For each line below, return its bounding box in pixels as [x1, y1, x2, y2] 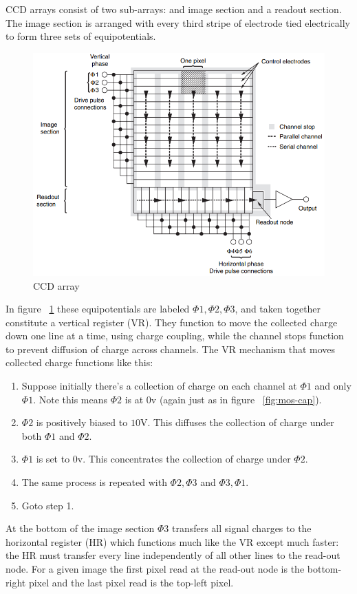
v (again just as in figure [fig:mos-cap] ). [151, 392, 322, 406]
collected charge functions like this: [6, 355, 153, 370]
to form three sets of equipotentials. [6, 29, 156, 43]
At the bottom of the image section [6, 521, 155, 535]
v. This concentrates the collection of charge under [77, 452, 291, 466]
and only [314, 379, 351, 393]
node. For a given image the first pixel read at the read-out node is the [6, 562, 305, 575]
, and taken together [235, 301, 321, 316]
